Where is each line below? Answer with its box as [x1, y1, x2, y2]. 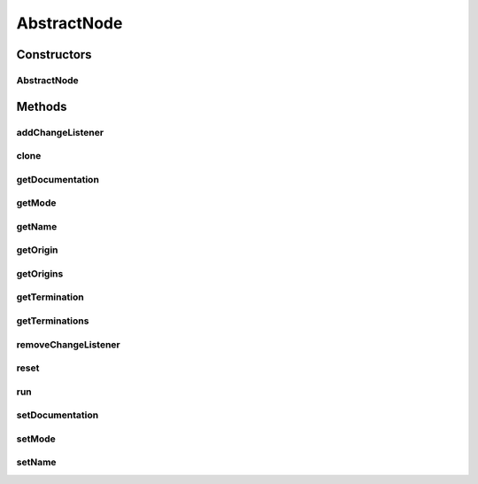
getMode [16, 197, 57, 209]
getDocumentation [16, 173, 99, 185]
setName [16, 457, 57, 469]
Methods [16, 98, 67, 114]
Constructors [16, 47, 92, 62]
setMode [16, 433, 57, 445]
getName [16, 220, 58, 232]
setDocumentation [16, 409, 99, 421]
